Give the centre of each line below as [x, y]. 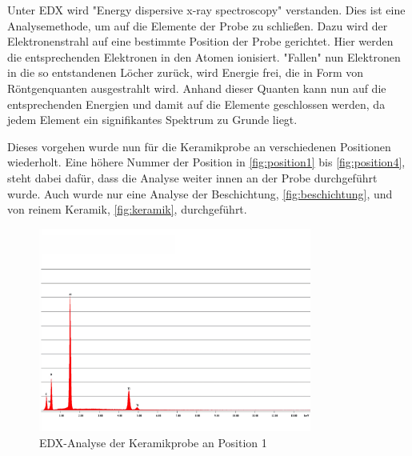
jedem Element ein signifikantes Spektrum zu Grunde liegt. [152, 120]
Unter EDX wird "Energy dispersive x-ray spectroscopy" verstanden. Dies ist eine [206, 10]
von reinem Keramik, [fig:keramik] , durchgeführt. [127, 209]
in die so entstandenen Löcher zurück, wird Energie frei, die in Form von [186, 72]
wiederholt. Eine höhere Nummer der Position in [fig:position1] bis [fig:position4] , [206, 162]
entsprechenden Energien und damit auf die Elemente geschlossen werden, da [196, 104]
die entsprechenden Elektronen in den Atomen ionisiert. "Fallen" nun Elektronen [204, 56]
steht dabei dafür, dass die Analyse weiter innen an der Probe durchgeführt [192, 177]
